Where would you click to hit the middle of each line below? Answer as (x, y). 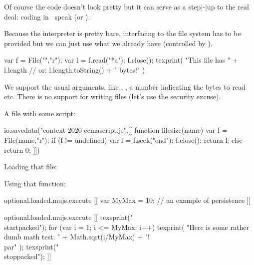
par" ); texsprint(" (31, 246)
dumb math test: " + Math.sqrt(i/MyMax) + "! (77, 237)
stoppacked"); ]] (28, 256)
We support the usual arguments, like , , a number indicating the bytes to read (125, 86)
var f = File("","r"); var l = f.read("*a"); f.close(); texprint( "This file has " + (121, 60)
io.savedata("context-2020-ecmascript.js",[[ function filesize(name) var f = (116, 130)
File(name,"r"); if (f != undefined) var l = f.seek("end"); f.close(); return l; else (123, 140)
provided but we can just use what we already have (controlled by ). (108, 43)
